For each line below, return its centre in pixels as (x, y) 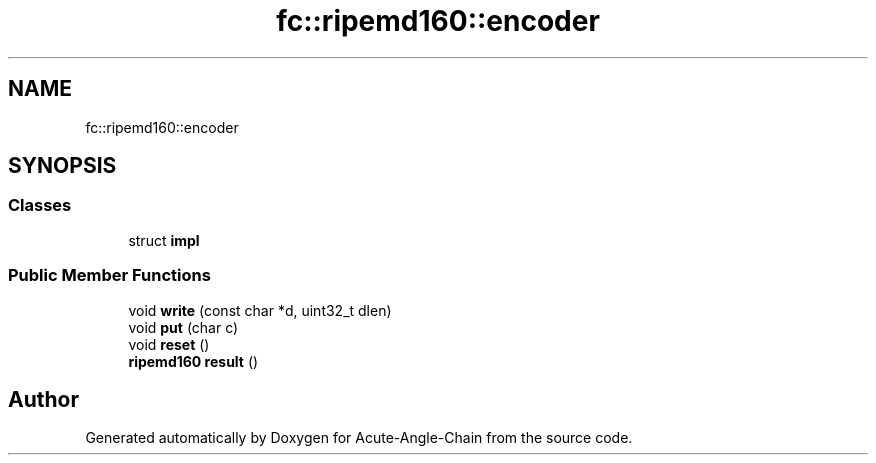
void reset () (169, 344)
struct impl (164, 240)
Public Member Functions (109, 275)
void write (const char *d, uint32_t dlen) (260, 310)
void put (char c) (183, 327)
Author (43, 399)
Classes (40, 205)
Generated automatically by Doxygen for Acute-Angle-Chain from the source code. (359, 438)
